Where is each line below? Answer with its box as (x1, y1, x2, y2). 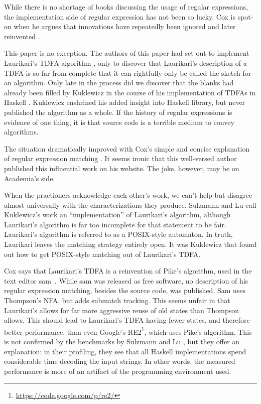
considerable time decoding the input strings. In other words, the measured (4, 356, 235, 366)
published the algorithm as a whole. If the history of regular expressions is (4, 106, 232, 117)
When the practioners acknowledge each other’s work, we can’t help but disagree (4, 190, 252, 200)
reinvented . (4, 31, 40, 41)
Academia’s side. (4, 173, 55, 183)
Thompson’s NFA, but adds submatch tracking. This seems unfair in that (4, 295, 230, 306)
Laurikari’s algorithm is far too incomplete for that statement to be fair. (4, 219, 226, 229)
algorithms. (4, 126, 39, 137)
